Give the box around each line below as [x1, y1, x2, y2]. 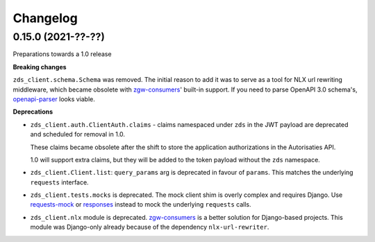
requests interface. [30, 178, 90, 187]
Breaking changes [12, 62, 67, 71]
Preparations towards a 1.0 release [12, 50, 112, 58]
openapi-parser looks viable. [12, 94, 95, 103]
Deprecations [12, 107, 53, 116]
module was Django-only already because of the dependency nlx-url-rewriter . [30, 223, 269, 232]
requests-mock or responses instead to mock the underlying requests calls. [30, 200, 251, 209]
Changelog [12, 10, 78, 26]
